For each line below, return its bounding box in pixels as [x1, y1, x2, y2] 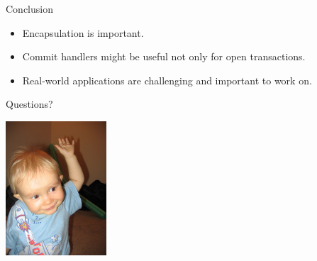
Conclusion [6, 1, 53, 16]
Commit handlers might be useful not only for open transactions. [22, 49, 306, 64]
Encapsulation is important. [22, 25, 144, 40]
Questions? [6, 96, 53, 111]
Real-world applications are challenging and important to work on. [22, 72, 312, 87]
